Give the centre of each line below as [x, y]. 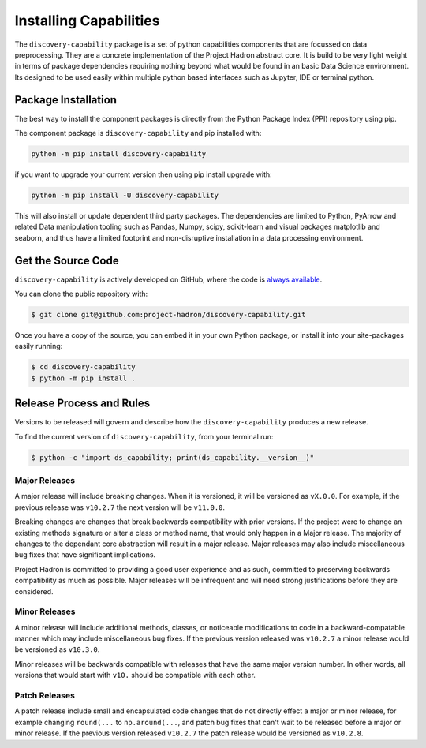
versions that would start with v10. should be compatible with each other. [135, 675]
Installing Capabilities [87, 21]
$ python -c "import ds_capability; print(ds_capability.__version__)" [173, 457]
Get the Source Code [67, 260]
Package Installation [66, 100]
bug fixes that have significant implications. [85, 555]
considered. [34, 591]
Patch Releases [45, 695]
